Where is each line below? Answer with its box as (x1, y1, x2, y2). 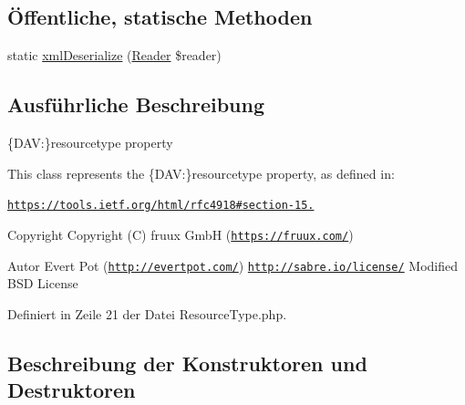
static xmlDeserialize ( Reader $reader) (7, 46, 222, 65)
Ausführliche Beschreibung (7, 90, 264, 119)
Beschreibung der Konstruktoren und (7, 348, 367, 377)
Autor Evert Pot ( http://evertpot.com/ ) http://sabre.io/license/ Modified (7, 255, 459, 275)
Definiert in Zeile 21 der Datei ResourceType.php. (7, 304, 287, 323)
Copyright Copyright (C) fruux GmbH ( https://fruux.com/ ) (7, 224, 354, 244)
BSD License (7, 274, 78, 293)
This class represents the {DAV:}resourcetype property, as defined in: (7, 163, 395, 182)
